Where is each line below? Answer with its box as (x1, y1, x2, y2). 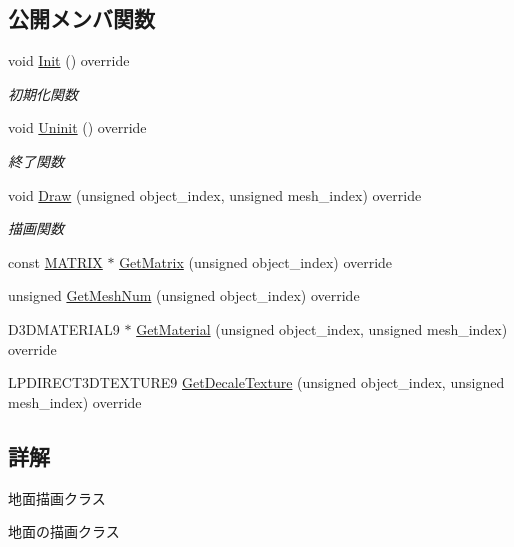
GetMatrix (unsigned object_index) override (119, 251, 393, 272)
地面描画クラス (8, 487, 106, 508)
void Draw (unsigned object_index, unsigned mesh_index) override (8, 184, 422, 205)
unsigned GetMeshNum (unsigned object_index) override (8, 285, 360, 306)
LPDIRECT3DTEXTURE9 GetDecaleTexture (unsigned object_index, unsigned (8, 372, 505, 393)
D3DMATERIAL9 (8, 318, 120, 339)
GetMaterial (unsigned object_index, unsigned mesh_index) (136, 318, 508, 339)
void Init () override (8, 50, 130, 71)
